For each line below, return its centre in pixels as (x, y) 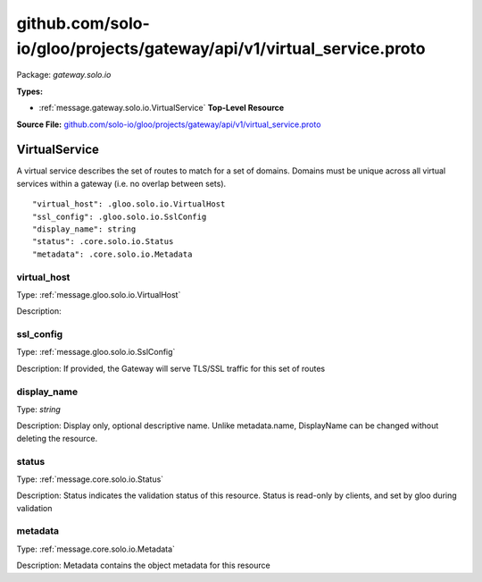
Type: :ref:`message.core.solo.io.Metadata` (96, 549)
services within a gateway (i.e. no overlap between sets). (121, 183)
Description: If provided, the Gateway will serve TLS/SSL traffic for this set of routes (171, 368)
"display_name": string (84, 229)
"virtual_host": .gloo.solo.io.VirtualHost (129, 204)
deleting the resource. (57, 438)
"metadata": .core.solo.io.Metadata (112, 254)
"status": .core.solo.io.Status (103, 242)
